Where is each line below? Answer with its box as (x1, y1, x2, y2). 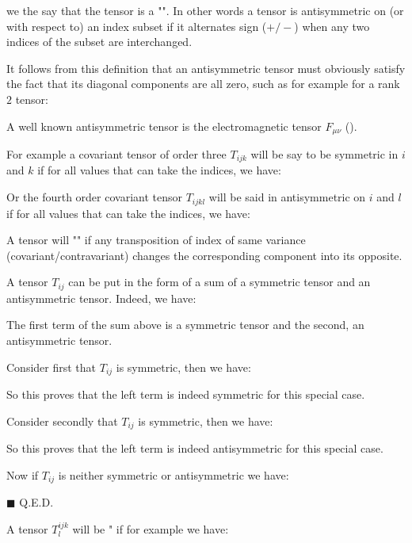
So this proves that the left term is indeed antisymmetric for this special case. (6, 440, 383, 457)
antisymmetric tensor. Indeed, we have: (6, 289, 196, 306)
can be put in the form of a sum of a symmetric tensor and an (68, 273, 371, 290)
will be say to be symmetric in (250, 146, 399, 163)
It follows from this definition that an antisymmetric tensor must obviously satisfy (6, 59, 406, 76)
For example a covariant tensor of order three (6, 146, 227, 163)
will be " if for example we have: (72, 520, 229, 537)
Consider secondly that (6, 412, 118, 429)
